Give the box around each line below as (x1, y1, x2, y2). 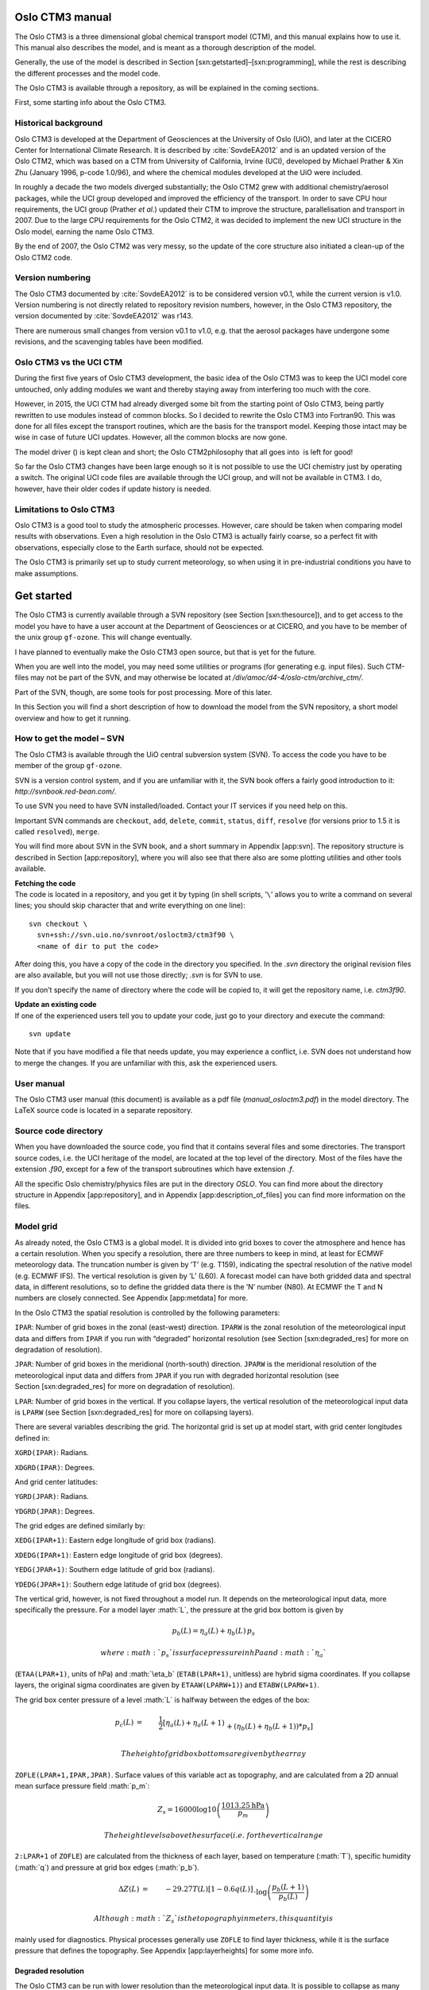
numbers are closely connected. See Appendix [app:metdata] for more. (14, 1293, 249, 1303)
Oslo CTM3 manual (14, 10, 112, 24)
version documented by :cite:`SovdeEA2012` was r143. (14, 311, 194, 321)
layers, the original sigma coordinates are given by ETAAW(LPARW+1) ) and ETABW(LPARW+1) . (14, 1680, 320, 1690)
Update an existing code (14, 1000, 97, 1009)
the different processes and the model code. (14, 68, 160, 78)
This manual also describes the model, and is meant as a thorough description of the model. (14, 42, 317, 52)
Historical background (14, 118, 103, 129)
